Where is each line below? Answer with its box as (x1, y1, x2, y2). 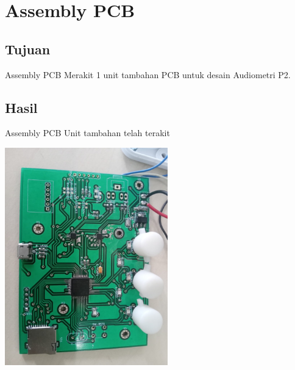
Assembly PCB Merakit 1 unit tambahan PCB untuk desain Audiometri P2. (5, 68, 291, 81)
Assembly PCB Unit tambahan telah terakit (5, 126, 170, 139)
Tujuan (5, 39, 51, 58)
